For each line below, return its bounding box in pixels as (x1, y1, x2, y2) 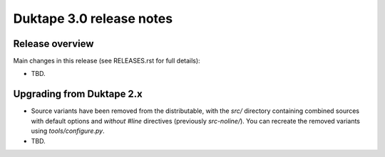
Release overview (13, 38, 94, 50)
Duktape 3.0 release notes (13, 11, 173, 26)
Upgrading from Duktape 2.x (13, 88, 143, 100)
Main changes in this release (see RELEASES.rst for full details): (13, 57, 200, 65)
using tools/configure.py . (31, 126, 105, 135)
